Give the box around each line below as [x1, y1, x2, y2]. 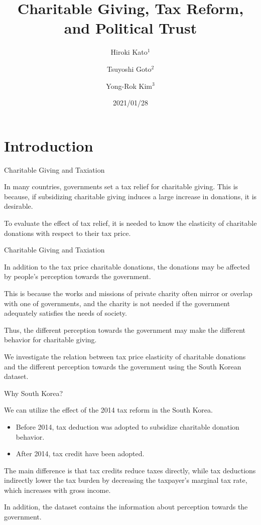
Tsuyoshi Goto [106, 63, 152, 74]
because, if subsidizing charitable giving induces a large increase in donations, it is [4, 191, 257, 201]
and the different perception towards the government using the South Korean [4, 361, 241, 371]
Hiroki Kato [110, 47, 148, 57]
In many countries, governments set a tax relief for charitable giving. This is [4, 181, 238, 192]
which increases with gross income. [4, 484, 111, 495]
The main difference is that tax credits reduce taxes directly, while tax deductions [4, 465, 256, 475]
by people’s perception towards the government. [4, 271, 151, 282]
